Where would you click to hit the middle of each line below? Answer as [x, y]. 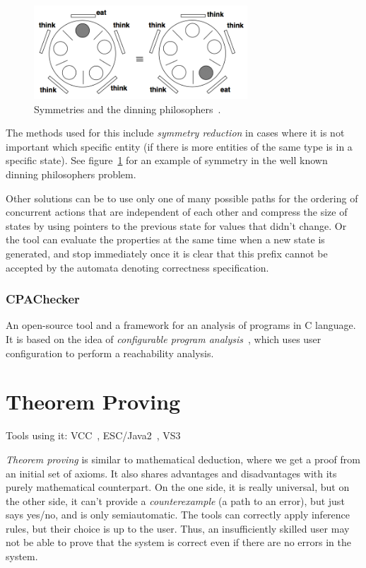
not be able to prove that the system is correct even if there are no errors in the [179, 542]
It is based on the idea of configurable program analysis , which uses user [164, 339]
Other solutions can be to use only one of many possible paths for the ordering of [182, 198]
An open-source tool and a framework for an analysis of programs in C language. [181, 325]
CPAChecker [43, 299]
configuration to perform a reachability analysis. [110, 353]
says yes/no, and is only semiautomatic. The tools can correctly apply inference [178, 515]
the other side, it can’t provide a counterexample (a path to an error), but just [175, 500]
